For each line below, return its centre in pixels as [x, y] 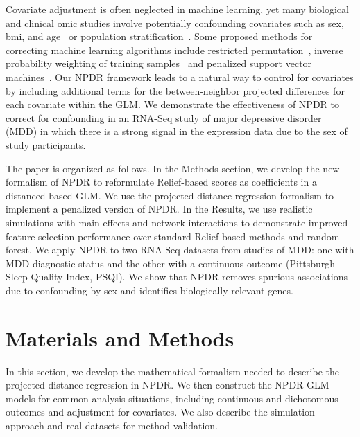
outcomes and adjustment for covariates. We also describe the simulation [160, 412]
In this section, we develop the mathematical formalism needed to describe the [172, 371]
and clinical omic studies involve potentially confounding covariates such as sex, [175, 23]
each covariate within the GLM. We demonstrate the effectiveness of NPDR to [173, 104]
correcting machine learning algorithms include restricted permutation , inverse [174, 50]
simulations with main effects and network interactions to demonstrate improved [177, 222]
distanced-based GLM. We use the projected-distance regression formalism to [170, 195]
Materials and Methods [120, 338]
